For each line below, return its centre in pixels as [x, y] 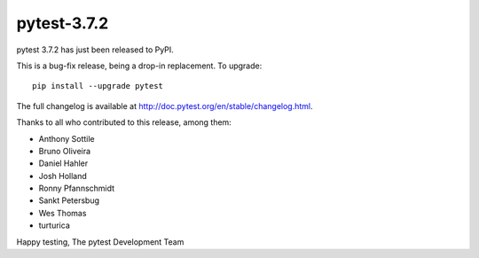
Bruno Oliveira [65, 151]
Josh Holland [63, 176]
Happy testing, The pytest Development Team [100, 242]
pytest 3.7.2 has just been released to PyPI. [95, 50]
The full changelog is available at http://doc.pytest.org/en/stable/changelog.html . [165, 106]
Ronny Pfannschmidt [77, 188]
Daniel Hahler [63, 163]
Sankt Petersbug [69, 200]
